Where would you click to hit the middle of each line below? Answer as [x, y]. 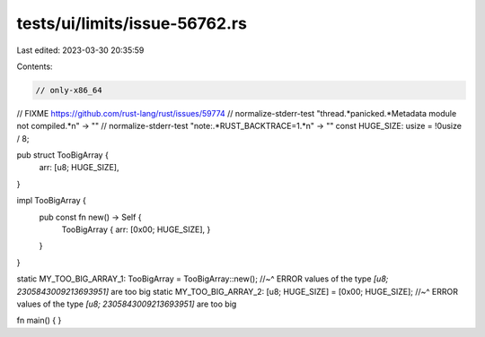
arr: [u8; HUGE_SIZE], [79, 168]
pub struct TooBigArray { [63, 155]
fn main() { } [39, 320]
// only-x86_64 [69, 90]
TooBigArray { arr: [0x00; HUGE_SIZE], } [136, 229]
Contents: [35, 66]
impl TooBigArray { [52, 201]
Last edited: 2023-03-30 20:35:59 [80, 50]
